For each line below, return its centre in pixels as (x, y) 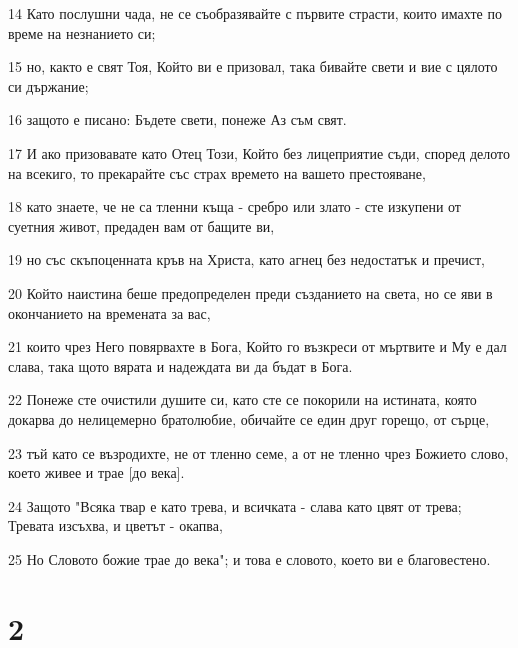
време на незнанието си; (82, 32)
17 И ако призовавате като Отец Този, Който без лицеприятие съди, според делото (259, 152)
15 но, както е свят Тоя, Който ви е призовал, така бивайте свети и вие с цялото (253, 66)
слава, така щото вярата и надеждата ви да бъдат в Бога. (180, 365)
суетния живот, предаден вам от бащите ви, (141, 225)
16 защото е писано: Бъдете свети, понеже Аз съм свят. (177, 119)
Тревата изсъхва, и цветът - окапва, (115, 525)
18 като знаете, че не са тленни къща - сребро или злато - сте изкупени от (234, 206)
